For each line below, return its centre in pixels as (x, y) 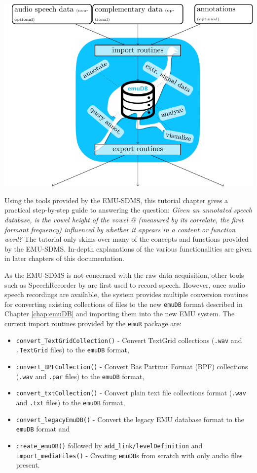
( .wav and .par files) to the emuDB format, (80, 376)
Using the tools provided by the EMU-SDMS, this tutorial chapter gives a (116, 200)
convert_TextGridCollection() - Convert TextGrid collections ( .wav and (129, 340)
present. (28, 465)
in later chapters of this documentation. (64, 258)
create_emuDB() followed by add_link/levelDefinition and (109, 445)
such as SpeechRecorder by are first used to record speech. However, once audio (125, 284)
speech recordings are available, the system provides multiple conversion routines (127, 294)
